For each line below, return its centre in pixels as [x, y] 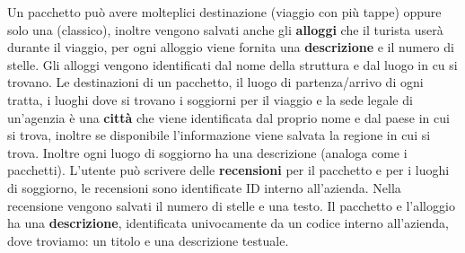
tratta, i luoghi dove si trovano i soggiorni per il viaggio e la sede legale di [210, 99]
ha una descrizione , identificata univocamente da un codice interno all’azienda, [228, 223]
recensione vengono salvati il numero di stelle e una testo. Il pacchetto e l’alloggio [231, 205]
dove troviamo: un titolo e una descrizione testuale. [148, 240]
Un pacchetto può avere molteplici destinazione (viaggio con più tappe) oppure [224, 12]
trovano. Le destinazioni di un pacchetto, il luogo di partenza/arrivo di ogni [215, 82]
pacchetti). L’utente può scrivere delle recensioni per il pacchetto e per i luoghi [228, 170]
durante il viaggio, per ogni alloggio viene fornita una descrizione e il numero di [231, 47]
